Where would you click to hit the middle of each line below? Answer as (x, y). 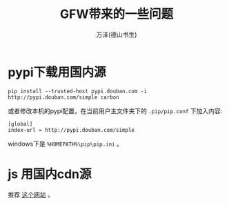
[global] (20, 124)
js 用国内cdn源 (50, 174)
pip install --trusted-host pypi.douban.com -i (78, 91)
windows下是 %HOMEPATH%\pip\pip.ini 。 (66, 144)
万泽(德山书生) (117, 35)
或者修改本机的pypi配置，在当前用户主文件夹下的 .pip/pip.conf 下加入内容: (115, 110)
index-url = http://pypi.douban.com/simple (71, 130)
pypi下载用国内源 (57, 72)
